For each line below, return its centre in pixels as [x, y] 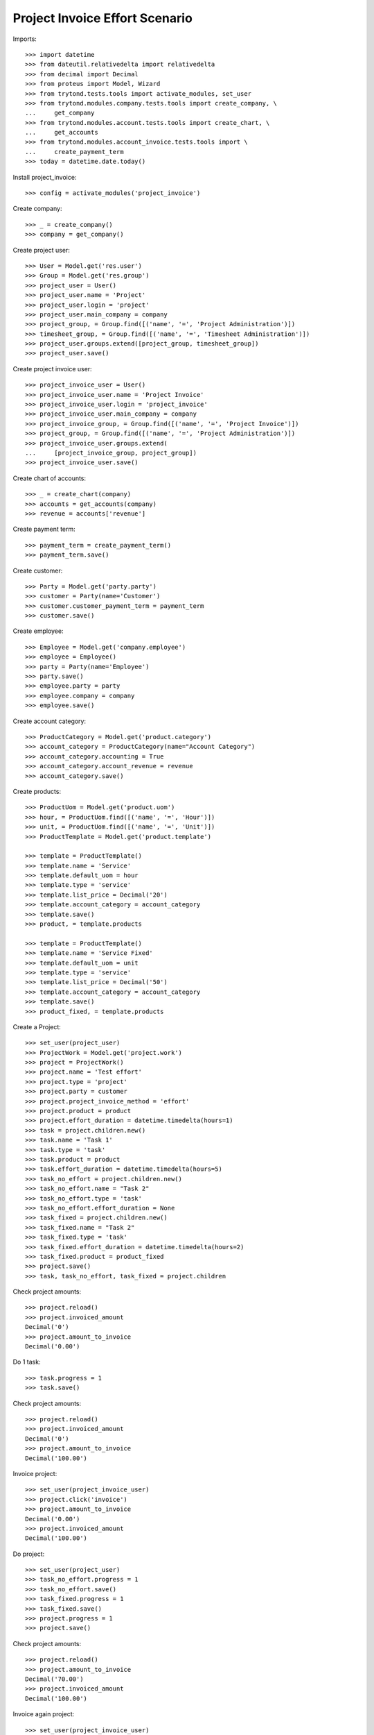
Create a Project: [37, 1026]
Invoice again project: [44, 1714]
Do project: [29, 1554]
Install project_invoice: [45, 177]
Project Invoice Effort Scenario [103, 18]
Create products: [37, 791]
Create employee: [38, 631]
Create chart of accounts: [50, 478]
